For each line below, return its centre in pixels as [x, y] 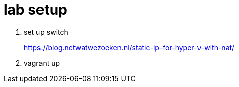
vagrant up [42, 63]
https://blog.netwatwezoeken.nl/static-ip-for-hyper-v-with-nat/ [129, 47]
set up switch [46, 32]
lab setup [35, 10]
